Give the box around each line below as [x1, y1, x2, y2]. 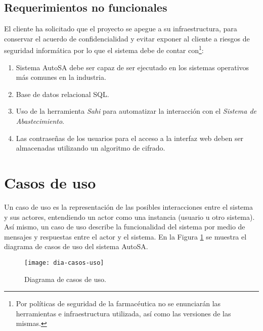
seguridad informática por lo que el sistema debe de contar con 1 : [4, 43, 204, 56]
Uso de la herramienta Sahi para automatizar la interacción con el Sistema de [16, 106, 257, 116]
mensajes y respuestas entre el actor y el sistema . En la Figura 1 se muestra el [4, 231, 247, 242]
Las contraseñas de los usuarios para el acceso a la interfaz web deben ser [16, 132, 244, 143]
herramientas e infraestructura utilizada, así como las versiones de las [16, 308, 231, 318]
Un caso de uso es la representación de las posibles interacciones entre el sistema [4, 201, 253, 212]
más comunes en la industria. [16, 72, 106, 82]
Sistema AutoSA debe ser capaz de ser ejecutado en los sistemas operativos [16, 62, 249, 72]
